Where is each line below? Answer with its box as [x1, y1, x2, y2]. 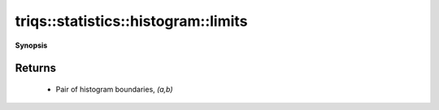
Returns [15, 61, 57, 75]
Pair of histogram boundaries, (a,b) [55, 84, 174, 94]
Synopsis [15, 40, 48, 50]
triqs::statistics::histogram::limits [15, 12, 248, 30]
